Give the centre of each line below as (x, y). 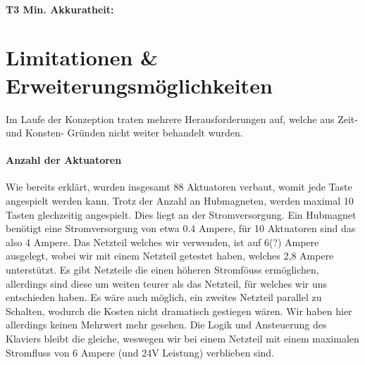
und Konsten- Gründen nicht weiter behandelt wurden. (124, 133)
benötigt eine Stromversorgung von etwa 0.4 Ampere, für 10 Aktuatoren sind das (181, 228)
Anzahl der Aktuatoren (64, 160)
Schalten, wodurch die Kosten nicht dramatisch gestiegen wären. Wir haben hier (179, 310)
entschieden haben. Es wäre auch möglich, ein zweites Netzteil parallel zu (164, 297)
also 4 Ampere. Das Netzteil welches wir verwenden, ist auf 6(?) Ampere (162, 242)
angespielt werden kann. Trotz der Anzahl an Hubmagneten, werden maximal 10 (180, 201)
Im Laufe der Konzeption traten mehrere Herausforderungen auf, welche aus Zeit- (182, 119)
